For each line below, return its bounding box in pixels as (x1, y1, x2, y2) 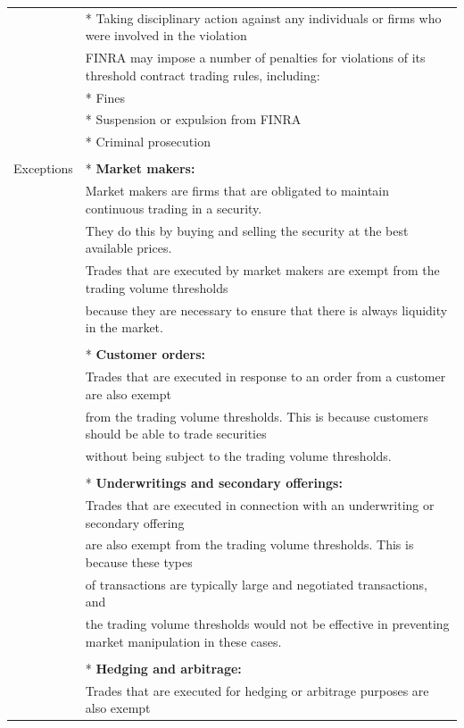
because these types (85, 552, 193, 571)
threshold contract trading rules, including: (85, 65, 320, 84)
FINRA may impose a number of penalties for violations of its (85, 48, 426, 67)
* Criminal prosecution (85, 132, 211, 151)
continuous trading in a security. (85, 198, 262, 217)
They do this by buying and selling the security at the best (85, 221, 409, 239)
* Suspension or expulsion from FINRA (85, 110, 302, 129)
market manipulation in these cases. (85, 632, 282, 650)
